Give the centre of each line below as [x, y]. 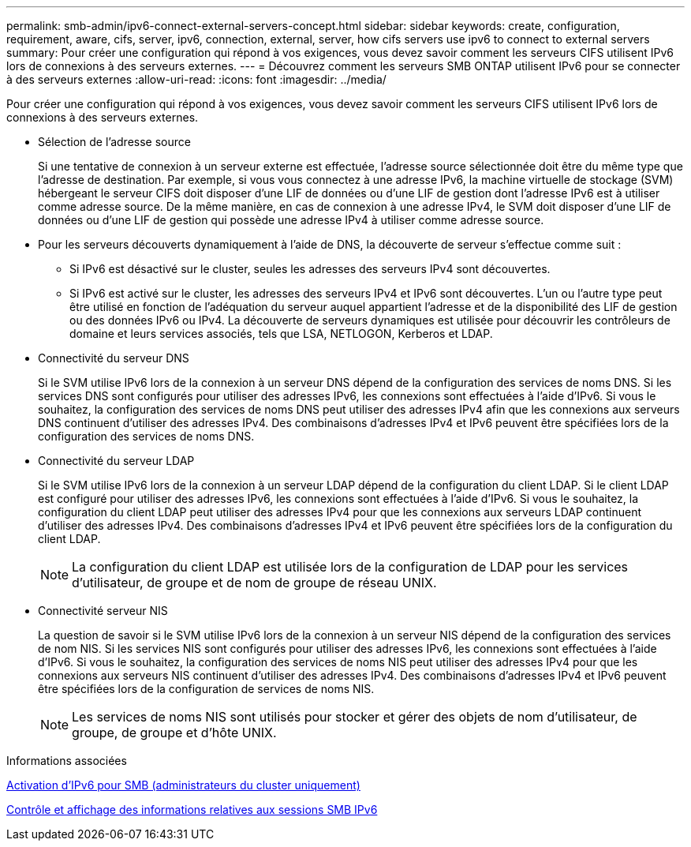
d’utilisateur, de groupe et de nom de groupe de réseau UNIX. [254, 583]
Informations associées [67, 761]
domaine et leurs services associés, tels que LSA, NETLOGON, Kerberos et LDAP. [281, 334]
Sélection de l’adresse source [114, 142]
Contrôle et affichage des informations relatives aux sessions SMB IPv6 [192, 810]
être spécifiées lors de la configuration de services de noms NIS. [206, 689]
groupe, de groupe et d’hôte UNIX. [174, 733]
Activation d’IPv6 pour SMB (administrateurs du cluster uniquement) [183, 785]
